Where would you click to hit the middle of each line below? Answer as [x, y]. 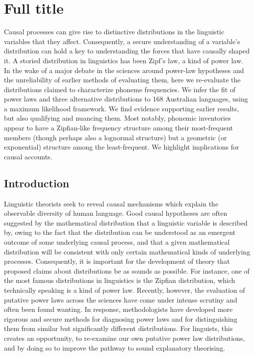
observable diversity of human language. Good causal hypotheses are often [116, 213]
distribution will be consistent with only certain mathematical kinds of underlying [127, 251]
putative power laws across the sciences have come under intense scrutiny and [121, 299]
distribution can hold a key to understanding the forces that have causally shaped [127, 51]
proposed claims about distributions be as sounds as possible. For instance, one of [127, 270]
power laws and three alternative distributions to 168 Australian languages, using [126, 99]
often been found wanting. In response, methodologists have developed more [118, 309]
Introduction [37, 183]
